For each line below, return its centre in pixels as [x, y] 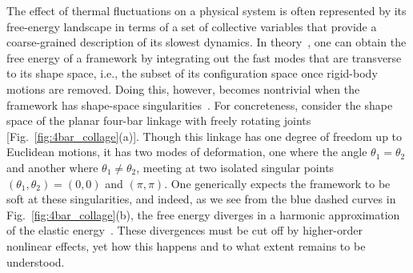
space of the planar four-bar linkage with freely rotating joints [159, 120]
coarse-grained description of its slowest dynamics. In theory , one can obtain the [206, 42]
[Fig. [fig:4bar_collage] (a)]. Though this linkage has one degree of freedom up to [204, 136]
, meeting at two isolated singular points [235, 167]
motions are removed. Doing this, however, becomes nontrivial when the [183, 88]
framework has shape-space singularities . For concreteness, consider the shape [200, 104]
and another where [52, 167]
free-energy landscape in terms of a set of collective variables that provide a [192, 26]
